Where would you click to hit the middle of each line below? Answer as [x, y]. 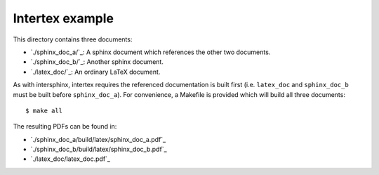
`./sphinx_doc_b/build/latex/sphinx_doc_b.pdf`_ [99, 149]
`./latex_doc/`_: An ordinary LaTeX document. [95, 72]
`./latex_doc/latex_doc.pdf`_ [70, 159]
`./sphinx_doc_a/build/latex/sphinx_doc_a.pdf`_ [98, 139]
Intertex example [63, 18]
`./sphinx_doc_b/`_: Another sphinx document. [97, 62]
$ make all [44, 110]
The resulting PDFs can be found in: [65, 127]
